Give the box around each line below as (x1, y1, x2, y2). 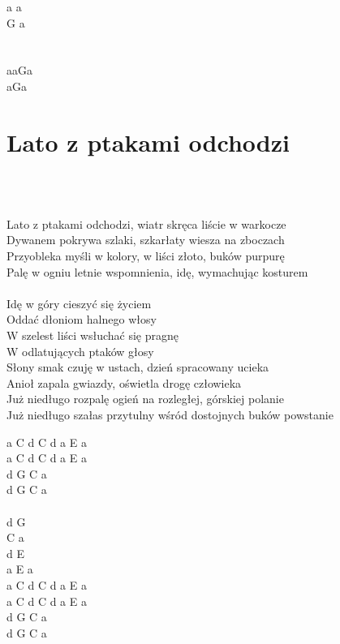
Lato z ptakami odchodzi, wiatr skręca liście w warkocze (6, 215, 286, 232)
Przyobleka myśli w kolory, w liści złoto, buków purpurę (6, 247, 285, 264)
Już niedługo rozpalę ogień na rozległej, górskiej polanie (6, 390, 284, 407)
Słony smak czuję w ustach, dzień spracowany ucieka (6, 358, 269, 376)
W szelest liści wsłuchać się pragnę (6, 327, 179, 344)
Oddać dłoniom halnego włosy (6, 311, 157, 328)
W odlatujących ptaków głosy (6, 342, 154, 359)
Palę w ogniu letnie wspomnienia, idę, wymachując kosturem (6, 263, 308, 280)
